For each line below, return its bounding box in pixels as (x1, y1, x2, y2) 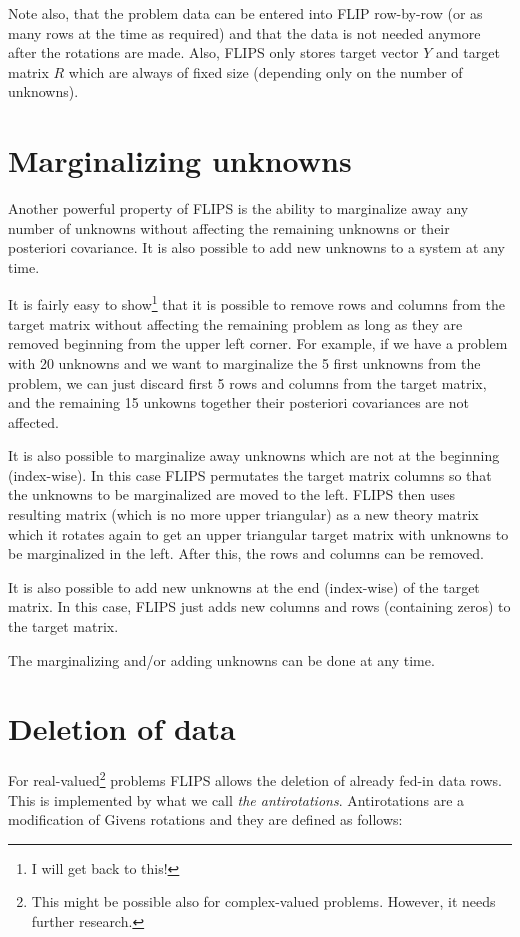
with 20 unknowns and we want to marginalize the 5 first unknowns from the (8, 352, 481, 373)
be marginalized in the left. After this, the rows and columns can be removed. (8, 543, 484, 564)
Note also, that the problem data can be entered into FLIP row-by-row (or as (8, 3, 483, 23)
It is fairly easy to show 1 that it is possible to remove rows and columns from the (8, 291, 505, 315)
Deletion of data (8, 708, 236, 749)
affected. (8, 411, 59, 432)
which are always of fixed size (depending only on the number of (68, 61, 463, 82)
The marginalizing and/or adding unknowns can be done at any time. (8, 649, 435, 670)
